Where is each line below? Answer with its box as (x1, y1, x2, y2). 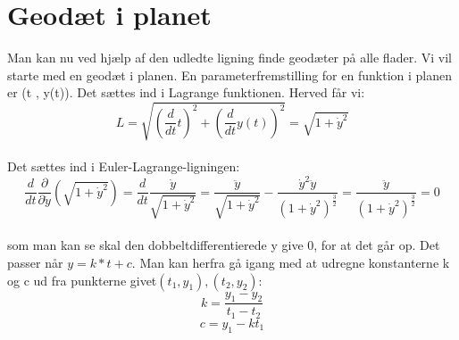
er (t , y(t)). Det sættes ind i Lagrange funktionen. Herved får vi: (7, 83, 365, 102)
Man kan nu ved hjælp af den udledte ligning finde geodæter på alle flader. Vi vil (7, 48, 452, 67)
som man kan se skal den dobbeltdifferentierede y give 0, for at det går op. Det (7, 236, 440, 254)
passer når (7, 253, 63, 271)
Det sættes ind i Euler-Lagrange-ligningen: (7, 157, 240, 176)
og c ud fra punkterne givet (7, 270, 157, 289)
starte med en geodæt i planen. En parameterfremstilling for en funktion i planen (7, 65, 452, 84)
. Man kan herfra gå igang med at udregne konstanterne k (131, 253, 450, 271)
